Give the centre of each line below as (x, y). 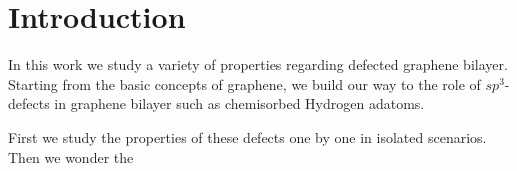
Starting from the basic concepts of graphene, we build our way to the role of (244, 83)
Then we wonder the (71, 156)
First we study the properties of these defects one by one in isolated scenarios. (247, 136)
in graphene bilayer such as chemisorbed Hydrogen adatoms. (239, 103)
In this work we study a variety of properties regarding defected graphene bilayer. (258, 64)
